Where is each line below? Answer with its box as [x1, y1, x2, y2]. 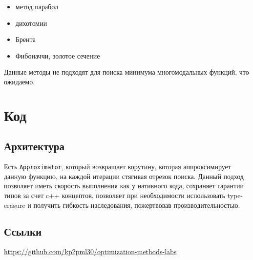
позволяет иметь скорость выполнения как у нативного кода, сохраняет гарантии [4, 180, 244, 191]
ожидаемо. [4, 76, 35, 86]
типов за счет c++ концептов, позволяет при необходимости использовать [4, 190, 225, 200]
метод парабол [15, 1, 59, 11]
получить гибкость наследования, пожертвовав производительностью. [33, 200, 240, 210]
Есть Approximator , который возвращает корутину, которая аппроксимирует [4, 161, 231, 172]
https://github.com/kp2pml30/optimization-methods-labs [4, 246, 177, 257]
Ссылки [4, 223, 42, 239]
